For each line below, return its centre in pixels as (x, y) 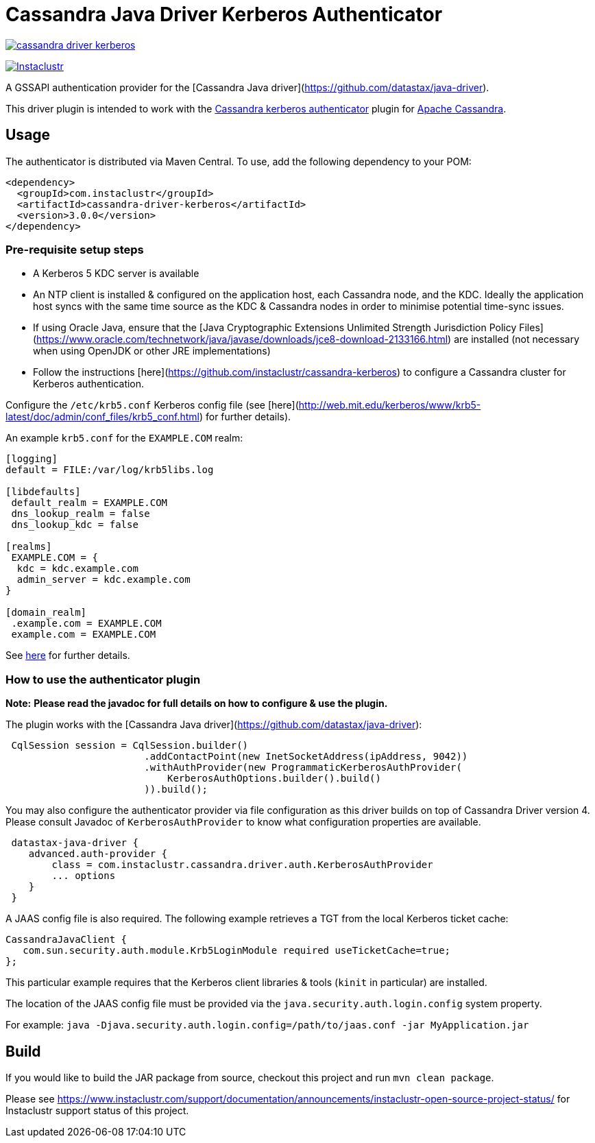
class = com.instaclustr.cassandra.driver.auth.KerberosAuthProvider (242, 865)
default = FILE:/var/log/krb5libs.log (110, 470)
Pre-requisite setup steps (75, 249)
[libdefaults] (43, 492)
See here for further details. (68, 655)
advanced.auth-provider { (98, 854)
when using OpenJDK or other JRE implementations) (152, 351)
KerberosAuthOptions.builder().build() (274, 779)
